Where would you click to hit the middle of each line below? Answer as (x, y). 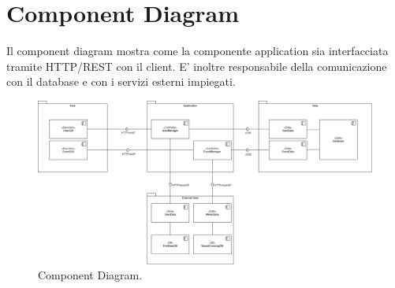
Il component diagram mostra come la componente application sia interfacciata (197, 51)
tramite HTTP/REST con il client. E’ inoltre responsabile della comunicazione (197, 66)
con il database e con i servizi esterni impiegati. (121, 81)
